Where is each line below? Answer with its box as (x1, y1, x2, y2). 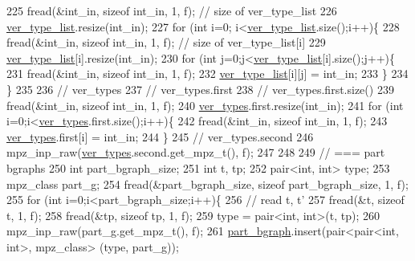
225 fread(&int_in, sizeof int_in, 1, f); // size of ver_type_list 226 (6, 2, 337, 18)
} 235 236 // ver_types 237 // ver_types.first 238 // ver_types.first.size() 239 (6, 80, 394, 97)
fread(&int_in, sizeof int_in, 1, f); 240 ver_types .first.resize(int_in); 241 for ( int (6, 96, 404, 113)
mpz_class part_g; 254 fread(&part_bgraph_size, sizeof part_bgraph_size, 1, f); (6, 175, 409, 192)
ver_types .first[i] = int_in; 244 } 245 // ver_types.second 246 (6, 128, 314, 145)
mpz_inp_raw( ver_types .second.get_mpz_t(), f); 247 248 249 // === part (6, 144, 385, 161)
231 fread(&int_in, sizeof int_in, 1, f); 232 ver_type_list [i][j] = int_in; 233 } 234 (6, 65, 409, 82)
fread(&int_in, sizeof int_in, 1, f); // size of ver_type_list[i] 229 (6, 34, 326, 51)
